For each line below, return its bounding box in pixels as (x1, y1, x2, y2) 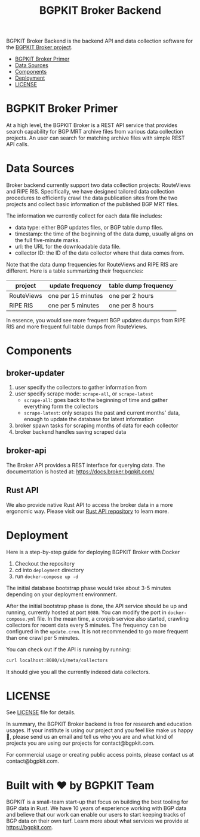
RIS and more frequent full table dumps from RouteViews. (6, 323, 148, 330)
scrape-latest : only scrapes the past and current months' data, (23, 409, 180, 416)
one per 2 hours (109, 292, 154, 300)
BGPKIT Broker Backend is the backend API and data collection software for (6, 37, 193, 45)
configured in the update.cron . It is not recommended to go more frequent (6, 627, 189, 635)
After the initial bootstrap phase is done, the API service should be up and (6, 602, 188, 609)
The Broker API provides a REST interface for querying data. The (6, 461, 165, 469)
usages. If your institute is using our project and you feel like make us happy (6, 727, 193, 734)
